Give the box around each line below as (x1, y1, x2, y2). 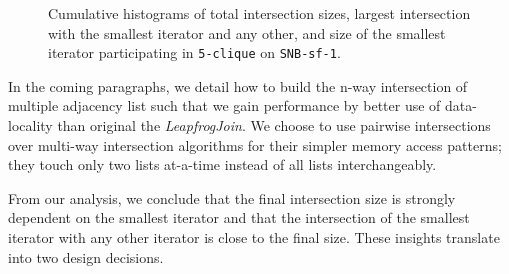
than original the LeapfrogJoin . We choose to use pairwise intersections (57, 115, 491, 136)
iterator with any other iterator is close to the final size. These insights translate (8, 227, 500, 247)
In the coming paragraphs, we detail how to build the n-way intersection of (8, 75, 468, 96)
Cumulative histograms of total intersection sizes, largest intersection (48, 3, 471, 23)
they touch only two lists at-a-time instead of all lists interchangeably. (8, 154, 437, 175)
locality (8, 115, 53, 136)
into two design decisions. (8, 246, 164, 267)
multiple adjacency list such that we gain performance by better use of (8, 95, 441, 116)
